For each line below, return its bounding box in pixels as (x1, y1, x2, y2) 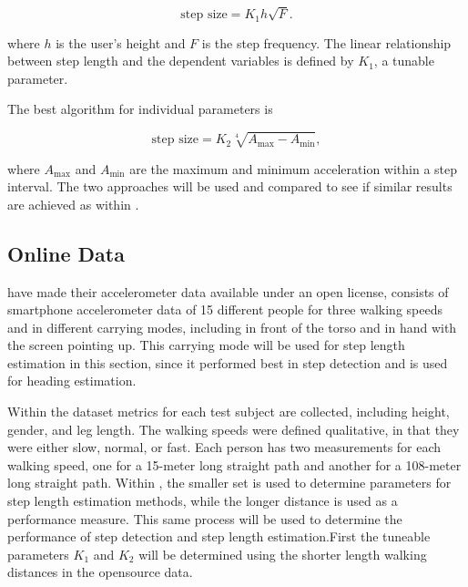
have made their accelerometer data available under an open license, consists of (7, 282, 449, 301)
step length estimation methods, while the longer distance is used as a (7, 491, 398, 510)
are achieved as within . (7, 194, 139, 213)
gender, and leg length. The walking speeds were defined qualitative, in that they (7, 419, 460, 438)
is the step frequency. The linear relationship (201, 33, 452, 52)
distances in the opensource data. (7, 562, 193, 582)
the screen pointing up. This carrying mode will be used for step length (7, 335, 405, 355)
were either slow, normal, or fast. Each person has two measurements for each (7, 438, 442, 457)
